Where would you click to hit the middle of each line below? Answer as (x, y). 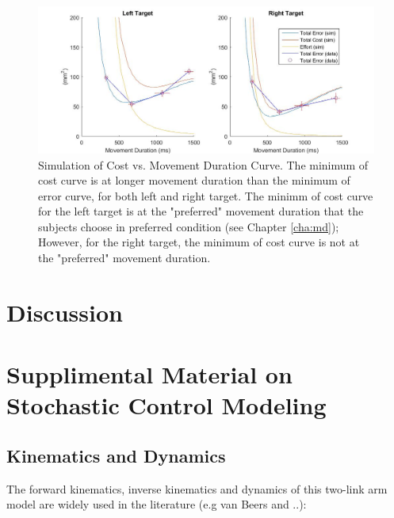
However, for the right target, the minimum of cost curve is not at (199, 242)
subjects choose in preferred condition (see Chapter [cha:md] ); (189, 226)
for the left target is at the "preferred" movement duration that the (201, 211)
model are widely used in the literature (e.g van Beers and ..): (157, 504)
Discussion (65, 312)
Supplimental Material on (149, 374)
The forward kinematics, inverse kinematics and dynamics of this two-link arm (197, 488)
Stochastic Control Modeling (166, 405)
